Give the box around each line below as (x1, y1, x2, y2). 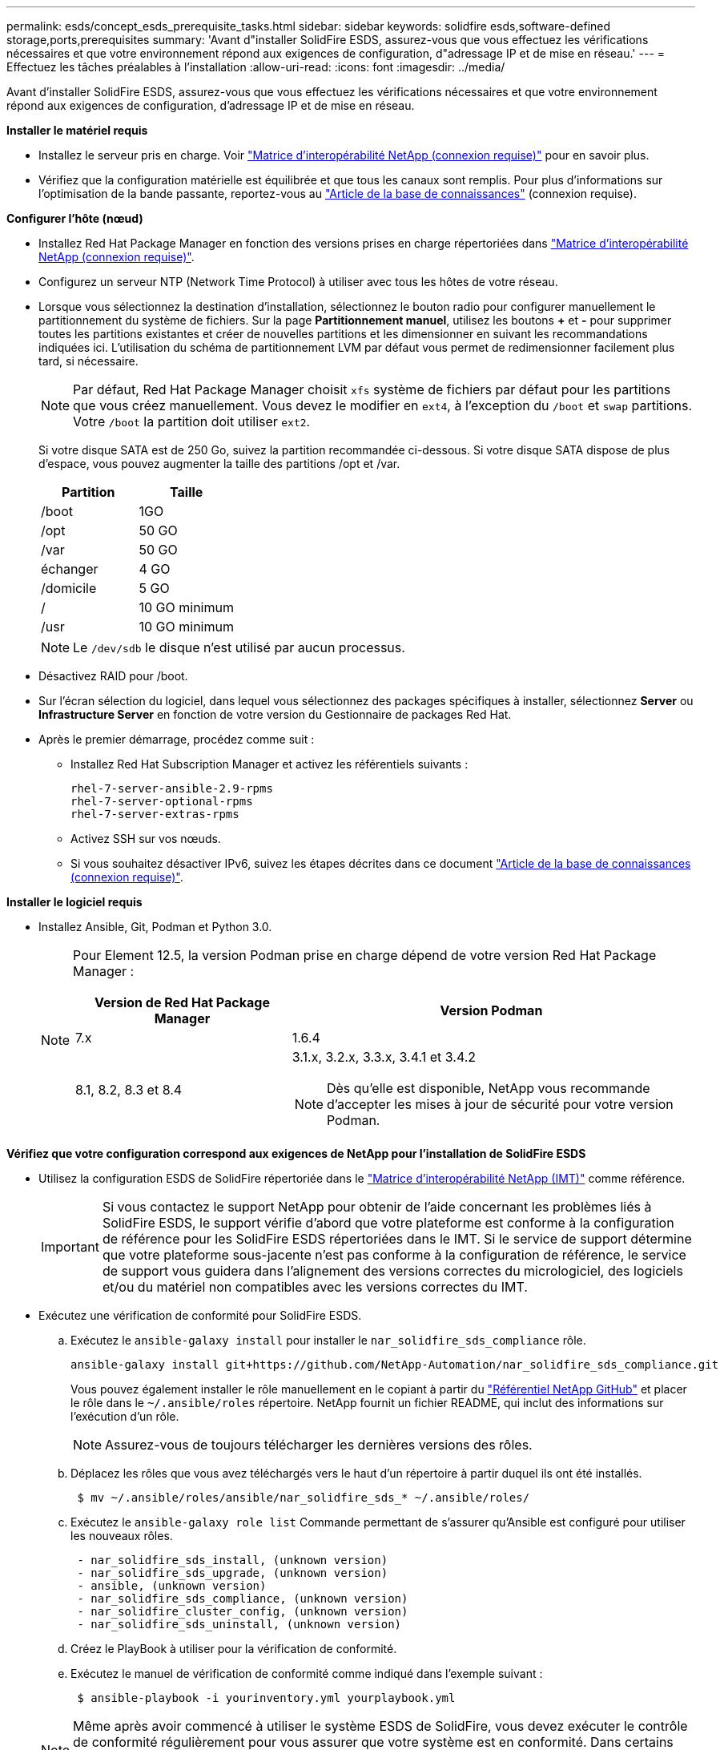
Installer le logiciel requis (6, 895, 143, 909)
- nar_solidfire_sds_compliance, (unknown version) (77, 1592, 408, 1605)
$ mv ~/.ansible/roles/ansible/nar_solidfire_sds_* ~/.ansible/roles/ (77, 1491, 530, 1504)
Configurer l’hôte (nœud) (6, 212, 143, 225)
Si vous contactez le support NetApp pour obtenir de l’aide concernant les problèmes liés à (102, 1199, 652, 1215)
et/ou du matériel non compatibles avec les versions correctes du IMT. (102, 1279, 528, 1295)
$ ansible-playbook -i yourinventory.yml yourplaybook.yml (77, 1692, 456, 1704)
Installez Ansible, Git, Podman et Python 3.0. (38, 920, 272, 933)
